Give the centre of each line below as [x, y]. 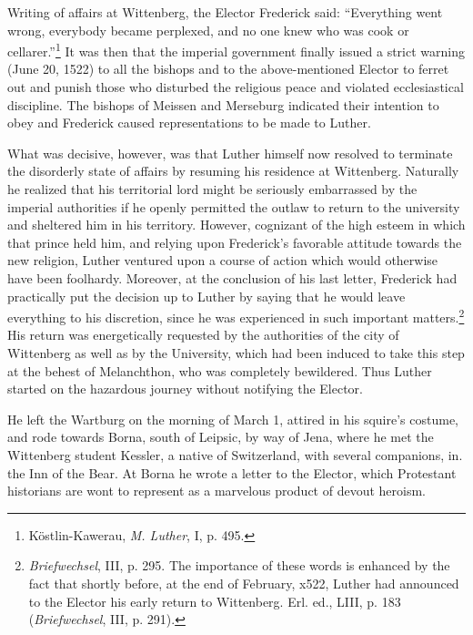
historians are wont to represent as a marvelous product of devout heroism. [216, 491]
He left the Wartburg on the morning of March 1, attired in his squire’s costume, [233, 419]
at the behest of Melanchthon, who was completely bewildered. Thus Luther [220, 370]
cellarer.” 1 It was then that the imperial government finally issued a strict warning [236, 50]
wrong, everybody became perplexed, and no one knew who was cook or [208, 30]
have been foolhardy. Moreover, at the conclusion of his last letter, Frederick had [232, 277]
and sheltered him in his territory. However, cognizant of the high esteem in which [236, 225]
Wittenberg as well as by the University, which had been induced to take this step [236, 353]
